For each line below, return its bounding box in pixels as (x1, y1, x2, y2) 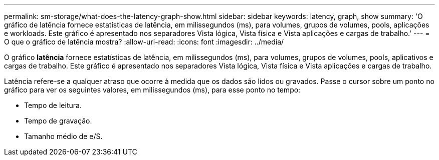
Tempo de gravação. (24, 116, 92, 125)
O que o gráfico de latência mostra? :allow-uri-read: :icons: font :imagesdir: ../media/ (4, 37, 284, 46)
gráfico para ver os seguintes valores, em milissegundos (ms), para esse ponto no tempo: (4, 85, 301, 94)
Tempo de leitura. (24, 101, 82, 109)
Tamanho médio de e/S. (24, 132, 103, 140)
